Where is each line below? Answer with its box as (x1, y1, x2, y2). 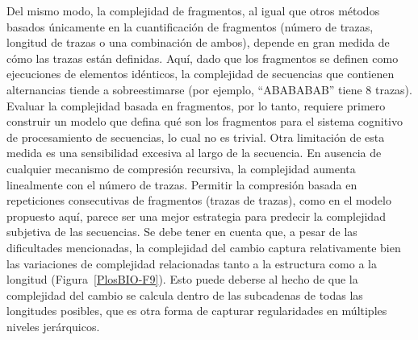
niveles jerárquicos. (6, 317, 100, 334)
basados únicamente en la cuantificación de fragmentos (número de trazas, (6, 18, 374, 35)
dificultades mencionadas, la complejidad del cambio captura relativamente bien (6, 238, 401, 255)
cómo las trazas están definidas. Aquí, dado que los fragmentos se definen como (6, 49, 399, 66)
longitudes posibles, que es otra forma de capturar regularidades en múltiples (6, 302, 387, 319)
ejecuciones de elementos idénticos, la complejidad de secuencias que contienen (6, 65, 395, 82)
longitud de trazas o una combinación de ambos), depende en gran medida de (6, 34, 390, 51)
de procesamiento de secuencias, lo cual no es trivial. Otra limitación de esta (6, 128, 385, 145)
